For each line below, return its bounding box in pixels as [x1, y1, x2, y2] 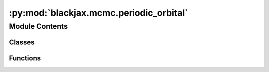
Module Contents [9, 22, 68, 31]
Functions [9, 54, 41, 62]
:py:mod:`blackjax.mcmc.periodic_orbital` [9, 7, 189, 18]
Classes [9, 38, 35, 46]
